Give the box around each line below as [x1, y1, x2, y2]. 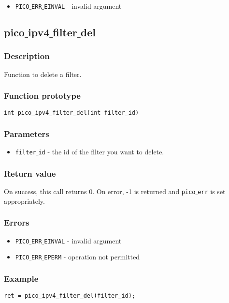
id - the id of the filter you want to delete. [38, 147, 164, 157]
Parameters [4, 128, 49, 140]
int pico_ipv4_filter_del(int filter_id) [4, 109, 139, 117]
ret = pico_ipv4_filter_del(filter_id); [4, 292, 136, 300]
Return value [4, 167, 56, 179]
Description [4, 50, 50, 62]
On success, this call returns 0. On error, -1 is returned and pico [4, 186, 196, 197]
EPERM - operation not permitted [44, 252, 140, 262]
